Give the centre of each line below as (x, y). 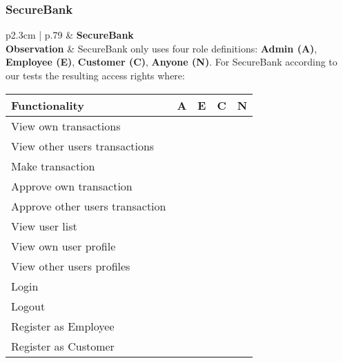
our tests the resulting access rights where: (95, 75)
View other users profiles (71, 266)
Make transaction (53, 166)
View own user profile (63, 246)
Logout (28, 306)
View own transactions (66, 126)
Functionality (48, 105)
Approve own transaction (72, 186)
